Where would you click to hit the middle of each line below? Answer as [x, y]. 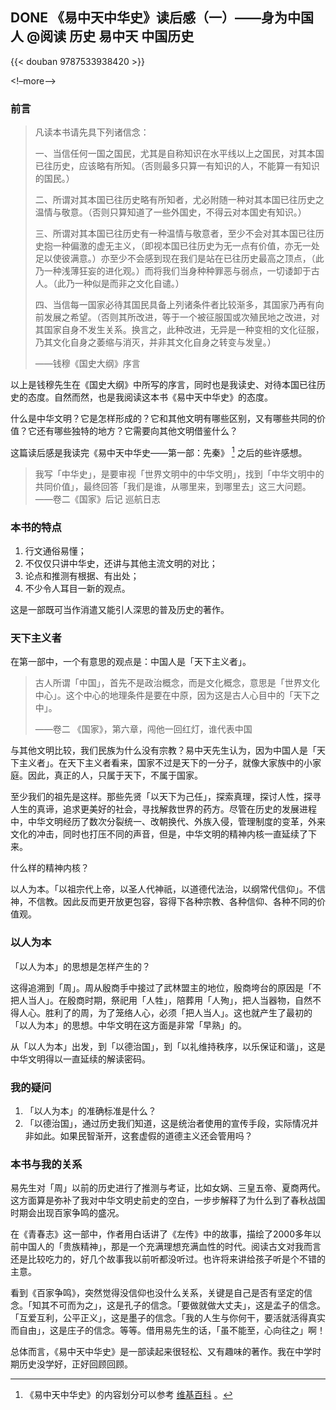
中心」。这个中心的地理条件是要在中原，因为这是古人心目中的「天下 [173, 695]
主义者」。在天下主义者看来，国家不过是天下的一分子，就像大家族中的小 [165, 763]
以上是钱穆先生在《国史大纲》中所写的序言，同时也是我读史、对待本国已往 [163, 385]
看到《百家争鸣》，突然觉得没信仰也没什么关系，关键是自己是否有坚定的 [157, 1293]
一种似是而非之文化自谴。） [129, 284]
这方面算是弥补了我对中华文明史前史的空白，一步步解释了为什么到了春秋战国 [168, 1200]
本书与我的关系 [46, 1164]
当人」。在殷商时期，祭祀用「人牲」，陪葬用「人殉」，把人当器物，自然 [170, 1000]
